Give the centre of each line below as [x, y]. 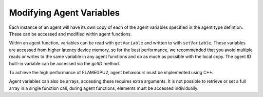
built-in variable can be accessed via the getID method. [65, 63]
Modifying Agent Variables [65, 13]
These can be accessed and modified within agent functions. [70, 34]
